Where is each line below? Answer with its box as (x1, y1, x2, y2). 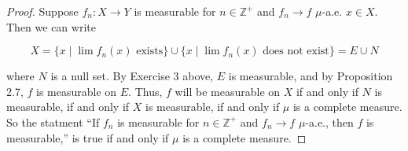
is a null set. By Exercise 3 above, (50, 68, 214, 84)
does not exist (263, 46, 329, 57)
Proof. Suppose (6, 3, 79, 19)
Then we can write (6, 18, 96, 35)
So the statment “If (6, 113, 100, 130)
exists (136, 46, 164, 57)
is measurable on (35, 83, 117, 99)
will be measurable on (175, 83, 281, 99)
